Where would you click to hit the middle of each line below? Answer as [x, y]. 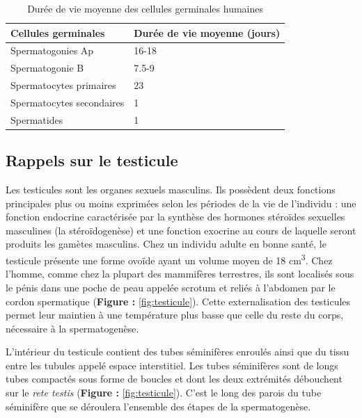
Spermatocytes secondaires [68, 102]
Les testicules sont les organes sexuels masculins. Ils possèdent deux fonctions [171, 190]
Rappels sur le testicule [92, 160]
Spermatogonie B [47, 68]
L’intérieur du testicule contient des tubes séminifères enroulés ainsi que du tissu [178, 352]
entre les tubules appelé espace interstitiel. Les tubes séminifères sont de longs [172, 365]
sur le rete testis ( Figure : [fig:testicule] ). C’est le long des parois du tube [164, 393]
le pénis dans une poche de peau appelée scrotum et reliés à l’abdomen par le [171, 287]
